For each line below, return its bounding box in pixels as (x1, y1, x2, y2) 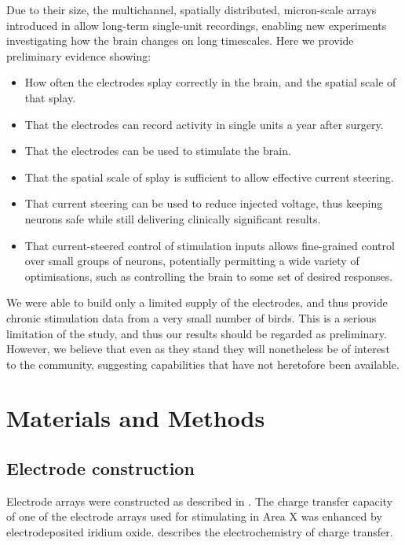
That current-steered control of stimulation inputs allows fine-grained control (24, 237, 395, 253)
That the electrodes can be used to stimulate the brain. (24, 142, 291, 159)
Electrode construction (6, 456, 195, 481)
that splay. (24, 89, 76, 105)
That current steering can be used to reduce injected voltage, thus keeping (24, 195, 383, 212)
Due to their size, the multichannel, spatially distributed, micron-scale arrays (6, 2, 377, 17)
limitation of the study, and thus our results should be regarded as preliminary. (6, 325, 387, 341)
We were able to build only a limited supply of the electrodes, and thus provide (6, 294, 388, 311)
